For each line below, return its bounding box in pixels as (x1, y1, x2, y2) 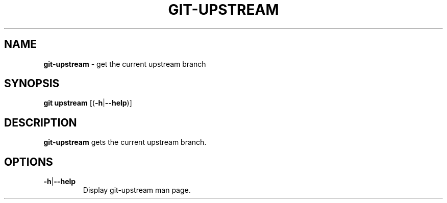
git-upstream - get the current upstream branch (43, 59, 206, 68)
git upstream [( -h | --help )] (43, 98, 132, 108)
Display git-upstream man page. (83, 186, 191, 195)
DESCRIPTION (4, 116, 77, 129)
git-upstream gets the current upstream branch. (43, 138, 207, 147)
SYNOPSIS (4, 77, 60, 90)
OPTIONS (4, 155, 53, 168)
